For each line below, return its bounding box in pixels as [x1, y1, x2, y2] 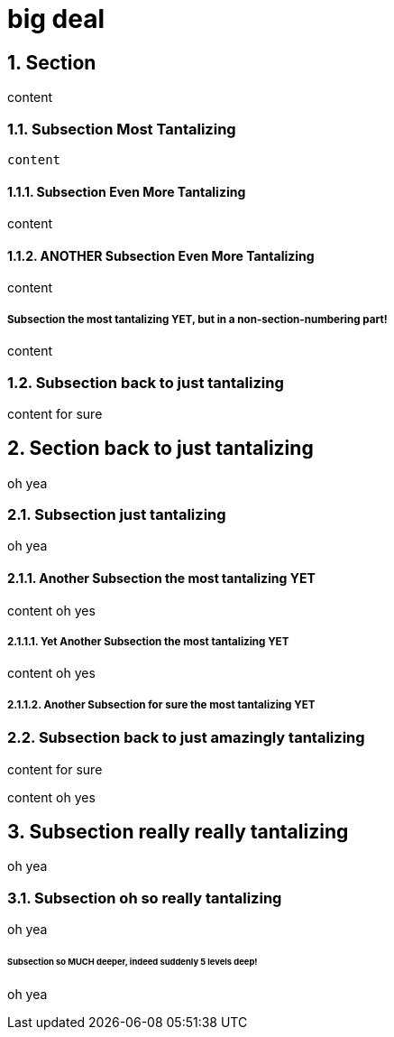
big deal [7, 4, 105, 34]
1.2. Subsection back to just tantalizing [7, 373, 284, 392]
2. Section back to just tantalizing [7, 437, 314, 460]
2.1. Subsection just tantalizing [7, 505, 226, 524]
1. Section [7, 51, 96, 74]
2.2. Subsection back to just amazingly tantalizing [7, 728, 365, 747]
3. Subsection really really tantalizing [7, 820, 349, 844]
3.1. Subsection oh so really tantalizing [7, 888, 282, 907]
